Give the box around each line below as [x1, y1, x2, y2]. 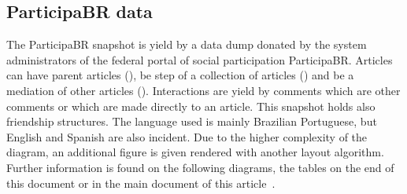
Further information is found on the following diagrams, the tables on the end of [6, 159, 394, 175]
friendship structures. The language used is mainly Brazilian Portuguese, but [6, 113, 377, 130]
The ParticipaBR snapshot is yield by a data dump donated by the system [6, 36, 367, 53]
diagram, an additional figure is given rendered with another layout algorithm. [6, 144, 384, 160]
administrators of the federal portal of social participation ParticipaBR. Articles [6, 51, 393, 68]
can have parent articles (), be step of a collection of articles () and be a [6, 67, 354, 83]
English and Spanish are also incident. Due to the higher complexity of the [6, 128, 368, 145]
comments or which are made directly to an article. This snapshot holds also [6, 97, 376, 114]
